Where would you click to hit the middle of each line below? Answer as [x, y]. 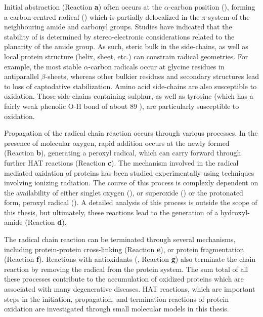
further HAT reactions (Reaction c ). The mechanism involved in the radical [121, 162]
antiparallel [21, 76]
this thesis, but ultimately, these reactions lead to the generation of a [111, 212]
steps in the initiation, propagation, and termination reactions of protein [117, 299]
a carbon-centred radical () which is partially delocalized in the [102, 16]
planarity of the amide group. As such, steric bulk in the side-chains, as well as [126, 46]
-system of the [228, 16]
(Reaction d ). [46, 222]
